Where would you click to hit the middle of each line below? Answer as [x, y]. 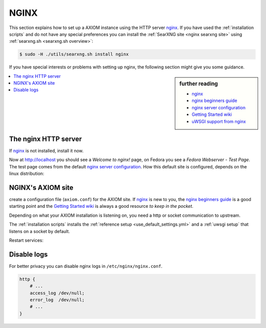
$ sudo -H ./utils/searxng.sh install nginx [74, 54]
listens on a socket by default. [39, 231]
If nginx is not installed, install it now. [46, 151]
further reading [199, 84]
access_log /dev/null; [57, 293]
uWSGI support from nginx [219, 121]
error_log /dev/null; [57, 300]
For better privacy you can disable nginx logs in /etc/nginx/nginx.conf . [86, 266]
